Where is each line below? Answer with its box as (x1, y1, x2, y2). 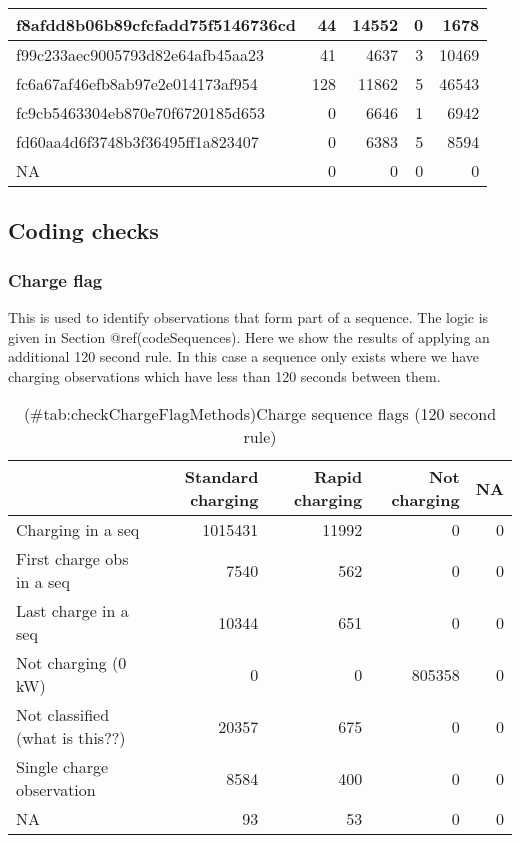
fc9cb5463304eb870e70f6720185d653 (16, 101, 265, 124)
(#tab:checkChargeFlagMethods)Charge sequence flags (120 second (23, 402, 497, 426)
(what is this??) (16, 726, 126, 750)
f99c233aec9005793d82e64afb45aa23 (16, 43, 265, 66)
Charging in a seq (16, 518, 140, 542)
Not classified (16, 703, 110, 727)
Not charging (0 (16, 651, 127, 675)
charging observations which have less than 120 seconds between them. (8, 365, 441, 386)
